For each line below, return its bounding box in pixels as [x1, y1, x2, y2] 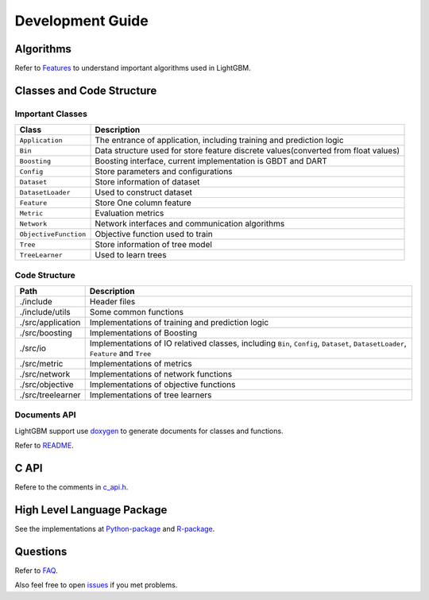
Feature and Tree [89, 347, 152, 358]
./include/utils [19, 306, 71, 317]
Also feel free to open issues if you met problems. [14, 580, 178, 590]
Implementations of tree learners [89, 389, 212, 401]
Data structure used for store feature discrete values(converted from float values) [95, 145, 400, 157]
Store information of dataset [95, 176, 200, 188]
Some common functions [89, 306, 184, 317]
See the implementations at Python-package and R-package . [14, 524, 215, 533]
